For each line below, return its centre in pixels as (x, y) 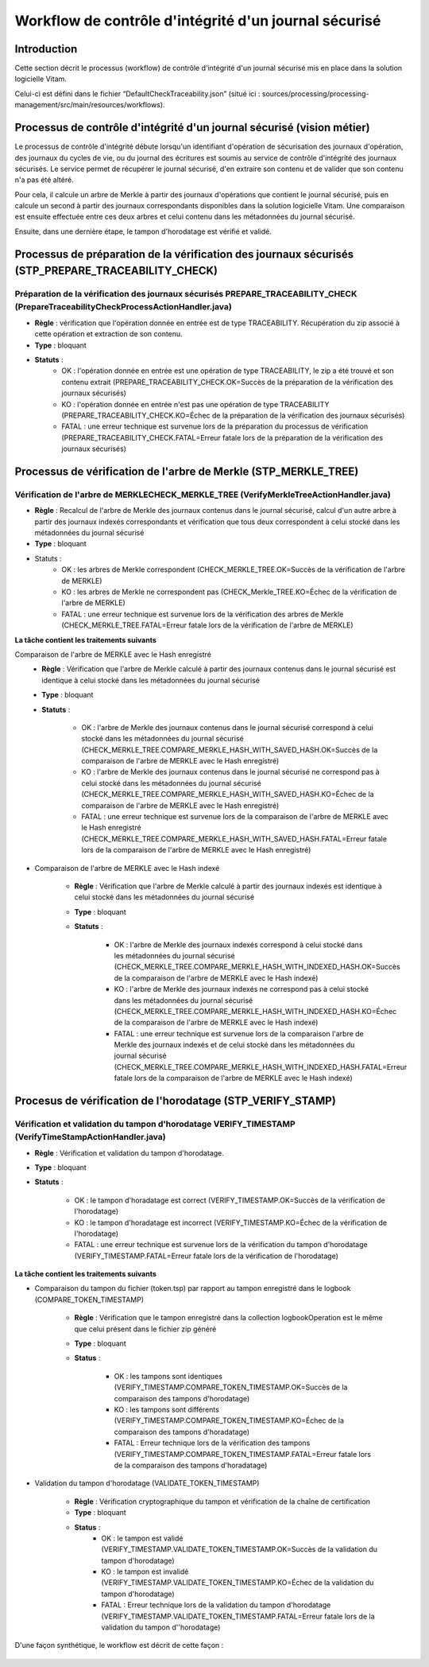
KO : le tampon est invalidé (145, 1572)
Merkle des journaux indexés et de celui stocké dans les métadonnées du (234, 1045)
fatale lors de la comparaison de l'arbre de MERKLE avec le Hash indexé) (233, 1078)
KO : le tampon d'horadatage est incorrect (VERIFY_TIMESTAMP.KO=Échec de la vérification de (231, 1222)
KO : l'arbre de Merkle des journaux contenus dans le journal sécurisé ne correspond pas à (231, 772)
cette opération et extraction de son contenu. (108, 334)
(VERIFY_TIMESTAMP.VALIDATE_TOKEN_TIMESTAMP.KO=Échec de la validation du (238, 1583)
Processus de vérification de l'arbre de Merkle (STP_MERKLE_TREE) (187, 471)
